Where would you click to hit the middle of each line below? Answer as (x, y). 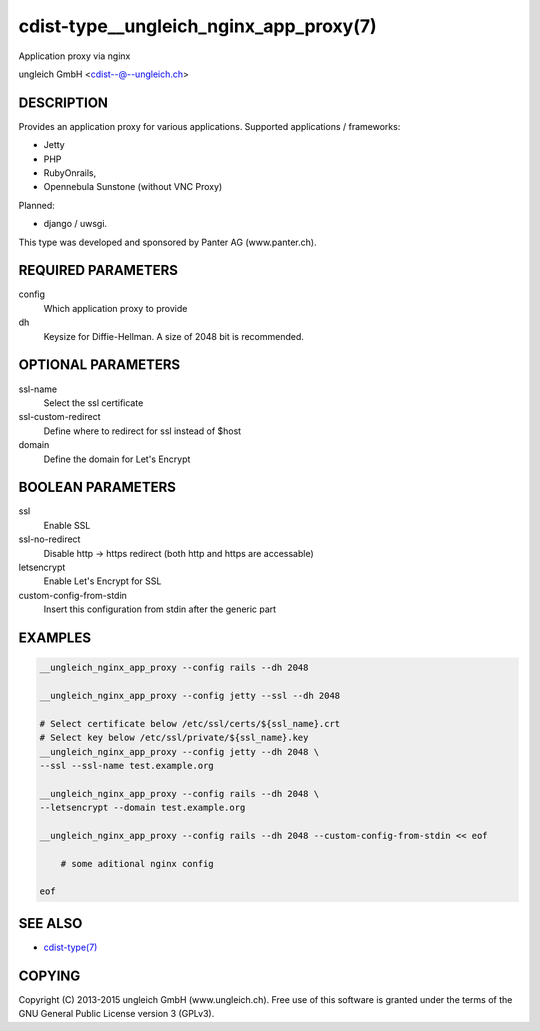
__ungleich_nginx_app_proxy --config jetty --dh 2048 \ (179, 751)
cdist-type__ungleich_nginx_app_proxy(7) (197, 26)
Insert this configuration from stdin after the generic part (160, 609)
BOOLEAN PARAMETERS (97, 487)
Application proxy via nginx (74, 56)
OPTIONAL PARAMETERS (99, 365)
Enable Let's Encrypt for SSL (102, 581)
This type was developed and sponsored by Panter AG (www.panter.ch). (167, 242)
